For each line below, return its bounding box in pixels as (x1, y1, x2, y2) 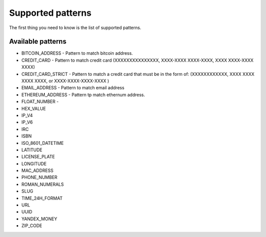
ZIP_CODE (21, 223, 42, 229)
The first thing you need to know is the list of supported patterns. (9, 25, 141, 31)
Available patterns (9, 37, 66, 46)
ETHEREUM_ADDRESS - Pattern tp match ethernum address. (21, 92, 145, 98)
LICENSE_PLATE (21, 154, 55, 160)
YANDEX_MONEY (21, 216, 58, 222)
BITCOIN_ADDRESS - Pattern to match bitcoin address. (21, 50, 133, 56)
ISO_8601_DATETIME (21, 140, 64, 146)
